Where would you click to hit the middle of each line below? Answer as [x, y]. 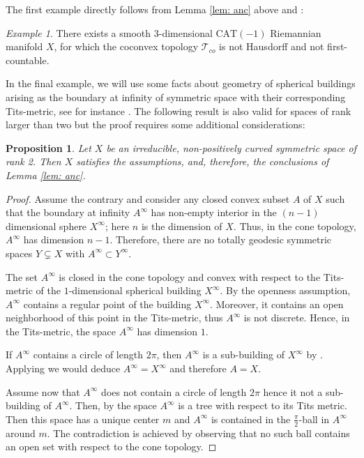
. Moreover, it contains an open [277, 304]
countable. [28, 60]
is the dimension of [182, 226]
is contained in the [251, 419]
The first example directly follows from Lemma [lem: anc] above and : [155, 9]
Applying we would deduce [63, 368]
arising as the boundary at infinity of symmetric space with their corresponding [176, 97]
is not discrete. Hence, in [297, 318]
